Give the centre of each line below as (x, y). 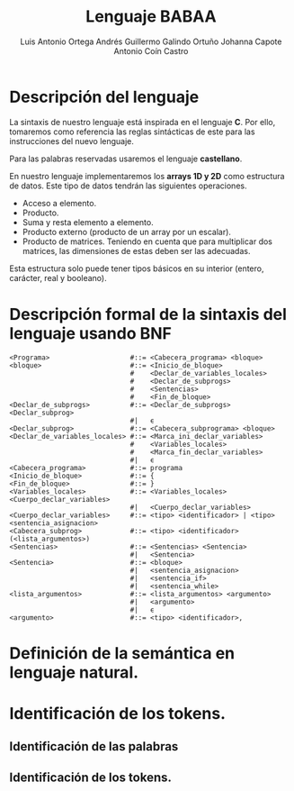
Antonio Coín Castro (151, 50)
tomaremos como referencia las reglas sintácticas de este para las (132, 132)
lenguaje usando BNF (91, 333)
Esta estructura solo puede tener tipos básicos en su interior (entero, (137, 268)
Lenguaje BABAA (151, 17)
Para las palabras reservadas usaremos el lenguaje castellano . (126, 159)
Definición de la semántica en (122, 653)
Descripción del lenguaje (104, 97)
